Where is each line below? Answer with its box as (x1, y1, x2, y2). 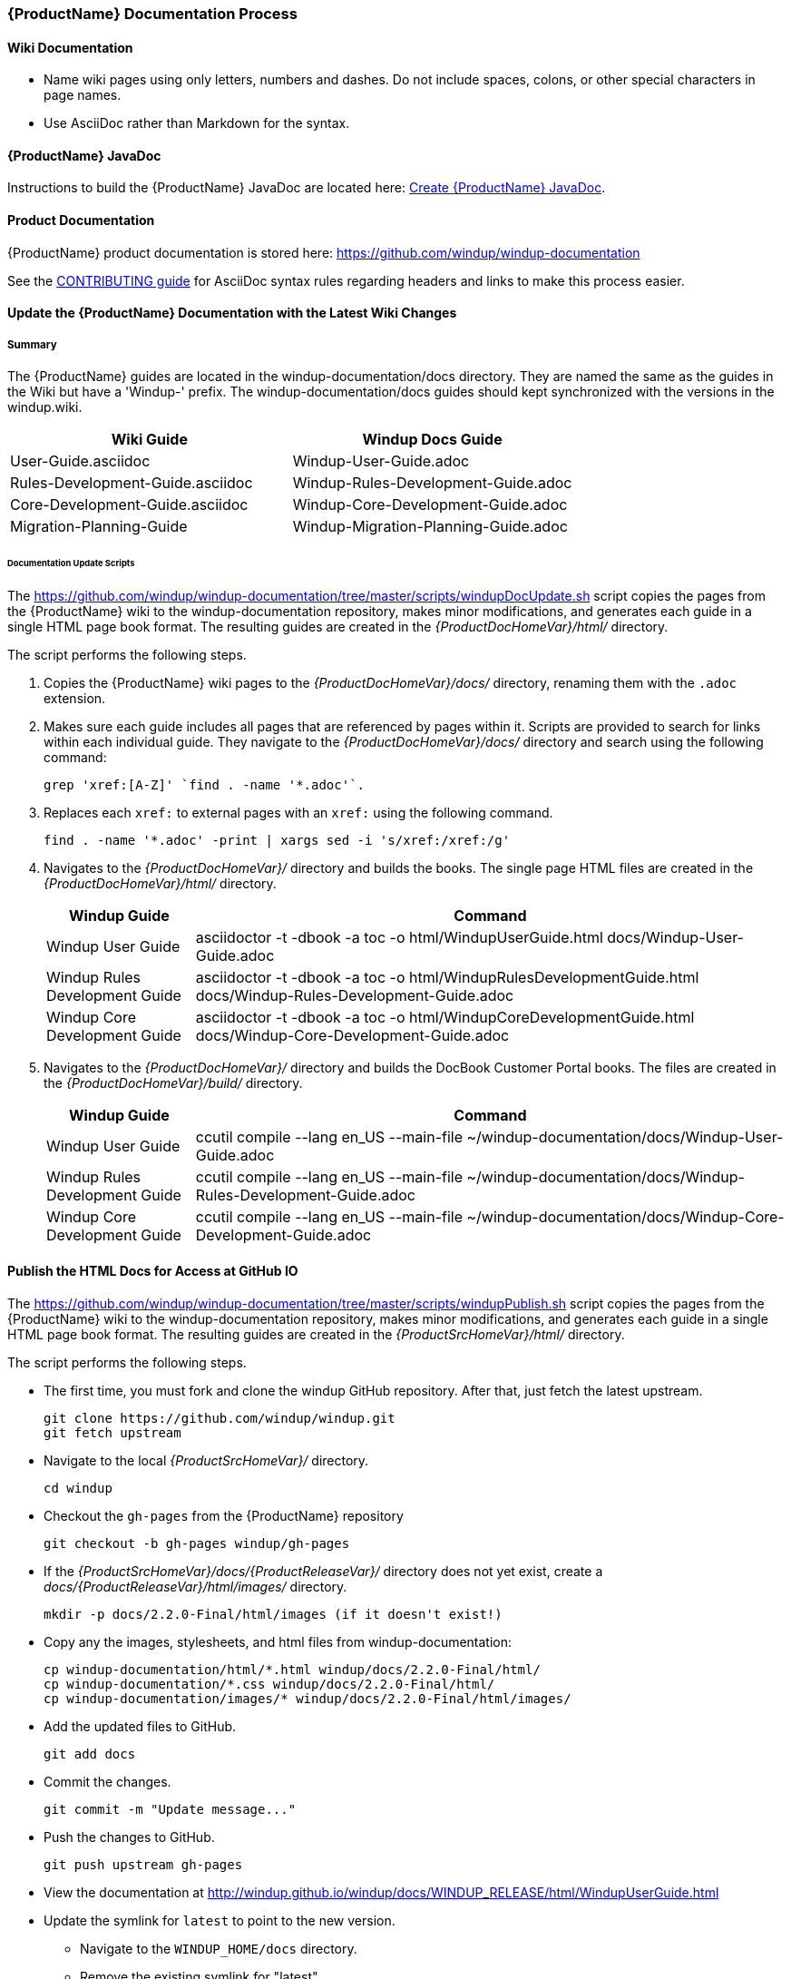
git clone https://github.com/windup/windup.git (44, 1410, 395, 1425)
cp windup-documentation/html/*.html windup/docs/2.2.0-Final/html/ (44, 1661, 541, 1677)
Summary (7, 338, 57, 351)
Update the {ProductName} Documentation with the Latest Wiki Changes (7, 305, 457, 321)
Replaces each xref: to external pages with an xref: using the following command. (44, 804, 553, 820)
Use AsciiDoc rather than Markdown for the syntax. (44, 115, 350, 132)
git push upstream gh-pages (44, 1857, 243, 1872)
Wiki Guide (111, 430, 188, 449)
